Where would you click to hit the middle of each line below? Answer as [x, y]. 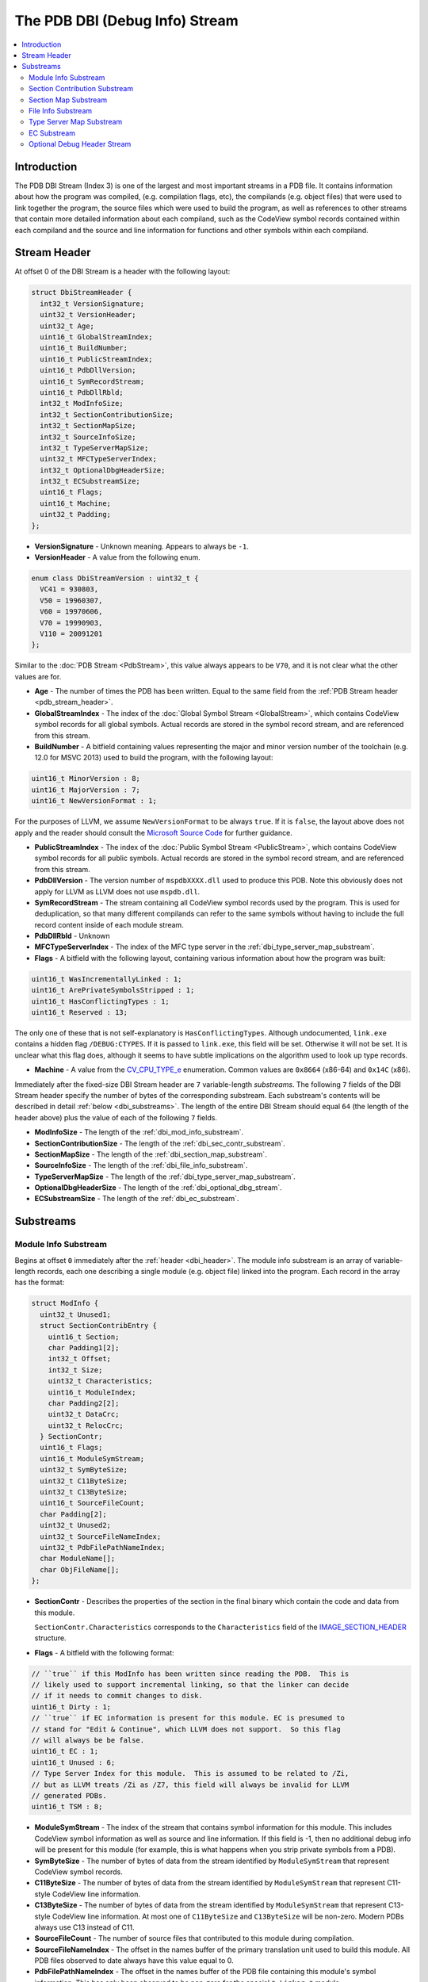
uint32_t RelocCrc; [86, 1425]
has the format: [40, 1282]
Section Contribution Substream [81, 89]
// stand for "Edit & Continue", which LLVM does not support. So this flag [186, 1729]
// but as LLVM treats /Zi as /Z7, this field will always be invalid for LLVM [190, 1785]
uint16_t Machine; [75, 503]
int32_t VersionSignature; [92, 304]
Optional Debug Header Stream [80, 144]
